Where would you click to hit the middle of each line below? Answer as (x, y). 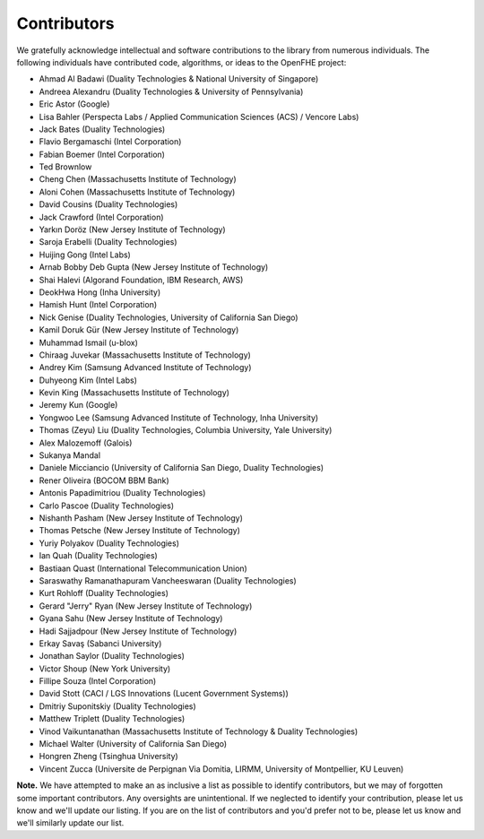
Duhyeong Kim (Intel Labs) (88, 380)
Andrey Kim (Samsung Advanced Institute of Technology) (145, 368)
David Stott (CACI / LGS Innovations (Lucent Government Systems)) (164, 694)
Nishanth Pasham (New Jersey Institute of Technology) (141, 518)
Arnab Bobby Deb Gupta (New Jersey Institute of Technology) (154, 267)
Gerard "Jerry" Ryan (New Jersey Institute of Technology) (146, 606)
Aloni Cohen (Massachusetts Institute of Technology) (137, 192)
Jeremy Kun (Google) (78, 405)
